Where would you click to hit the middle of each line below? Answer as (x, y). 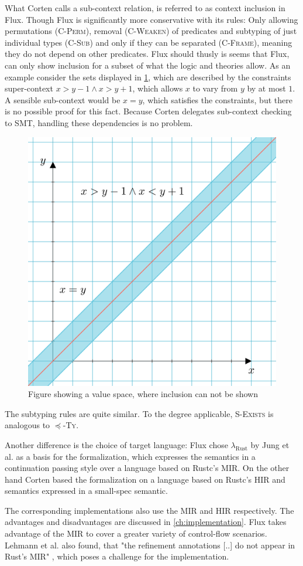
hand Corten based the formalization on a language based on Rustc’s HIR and (145, 479)
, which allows (158, 88)
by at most (266, 88)
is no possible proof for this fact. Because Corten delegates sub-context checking (148, 111)
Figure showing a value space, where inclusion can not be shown (143, 394)
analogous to (27, 425)
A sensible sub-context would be (63, 99)
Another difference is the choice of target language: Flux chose (116, 444)
